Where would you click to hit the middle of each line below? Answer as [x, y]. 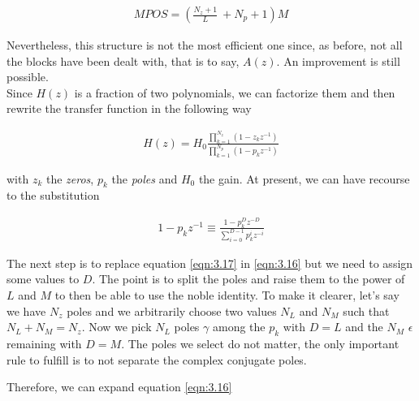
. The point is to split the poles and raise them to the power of [248, 279]
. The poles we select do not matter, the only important [260, 343]
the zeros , [70, 178]
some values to [43, 279]
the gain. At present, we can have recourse [304, 178]
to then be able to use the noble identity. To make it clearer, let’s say [227, 294]
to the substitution [53, 195]
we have [26, 310]
